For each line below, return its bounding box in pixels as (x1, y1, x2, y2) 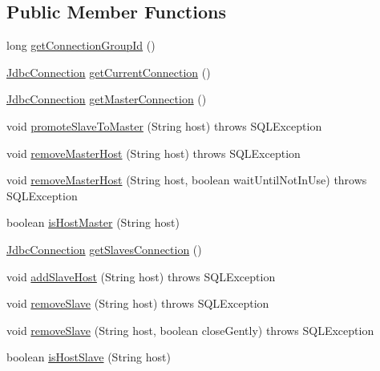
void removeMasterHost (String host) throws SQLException (6, 144, 301, 161)
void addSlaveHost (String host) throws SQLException (6, 268, 276, 284)
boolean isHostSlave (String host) (6, 349, 171, 365)
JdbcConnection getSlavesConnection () (6, 240, 202, 257)
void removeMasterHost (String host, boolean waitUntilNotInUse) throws (6, 171, 367, 188)
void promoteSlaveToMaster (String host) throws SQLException (6, 117, 322, 134)
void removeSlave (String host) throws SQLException (6, 295, 269, 312)
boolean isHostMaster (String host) (6, 214, 180, 231)
